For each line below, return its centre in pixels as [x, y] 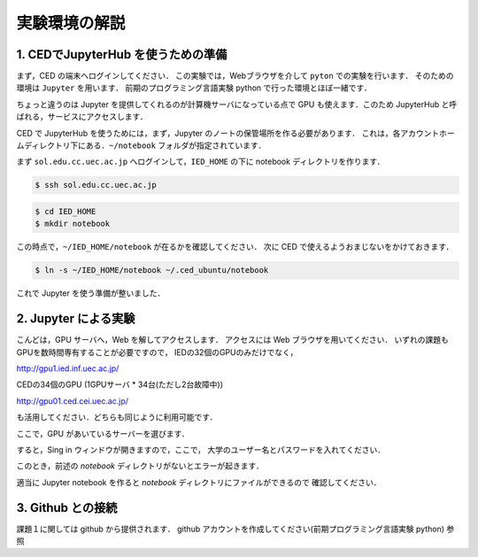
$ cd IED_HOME [66, 211]
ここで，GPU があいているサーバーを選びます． [103, 433]
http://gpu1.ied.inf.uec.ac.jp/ [68, 368]
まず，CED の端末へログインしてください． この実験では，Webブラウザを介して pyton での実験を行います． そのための [235, 76]
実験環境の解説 [71, 23]
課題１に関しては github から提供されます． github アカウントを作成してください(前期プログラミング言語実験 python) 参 [235, 529]
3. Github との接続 [67, 508]
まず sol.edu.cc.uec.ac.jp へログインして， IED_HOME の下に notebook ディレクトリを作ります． [200, 162]
